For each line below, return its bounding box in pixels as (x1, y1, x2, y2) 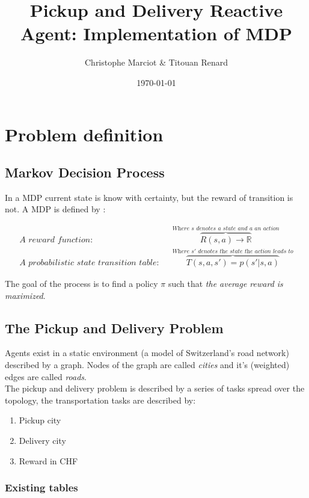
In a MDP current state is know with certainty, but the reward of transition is (5, 191, 293, 203)
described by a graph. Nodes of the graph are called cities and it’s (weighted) (5, 358, 290, 370)
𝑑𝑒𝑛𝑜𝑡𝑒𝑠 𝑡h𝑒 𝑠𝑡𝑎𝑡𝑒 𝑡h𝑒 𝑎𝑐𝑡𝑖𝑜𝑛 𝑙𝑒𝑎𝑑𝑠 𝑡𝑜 (198, 248, 293, 255)
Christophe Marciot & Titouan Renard (84, 56, 228, 69)
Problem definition (5, 121, 164, 146)
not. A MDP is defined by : (5, 203, 106, 215)
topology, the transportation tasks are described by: (5, 393, 196, 406)
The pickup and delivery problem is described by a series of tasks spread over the (5, 382, 305, 395)
